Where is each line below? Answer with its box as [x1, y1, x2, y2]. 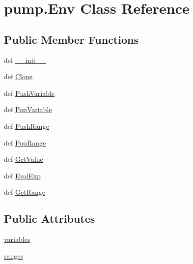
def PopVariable [4, 104, 52, 115]
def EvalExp [4, 170, 41, 180]
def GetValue [4, 154, 43, 164]
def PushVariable [4, 88, 55, 98]
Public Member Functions [4, 31, 138, 47]
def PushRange [4, 120, 49, 131]
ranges [4, 250, 24, 261]
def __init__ [4, 55, 46, 65]
